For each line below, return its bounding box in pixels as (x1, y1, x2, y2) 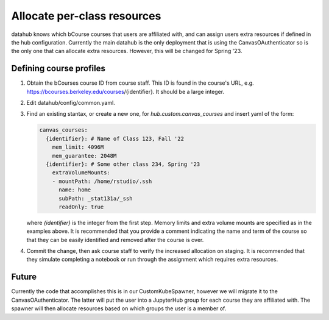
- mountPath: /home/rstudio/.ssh (52, 177, 152, 185)
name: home (58, 187, 91, 193)
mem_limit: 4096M (52, 144, 104, 151)
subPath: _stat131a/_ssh (58, 195, 133, 202)
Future (11, 272, 37, 282)
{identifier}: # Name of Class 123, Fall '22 (46, 135, 184, 142)
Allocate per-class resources (11, 9, 161, 23)
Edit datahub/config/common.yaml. (26, 99, 115, 107)
